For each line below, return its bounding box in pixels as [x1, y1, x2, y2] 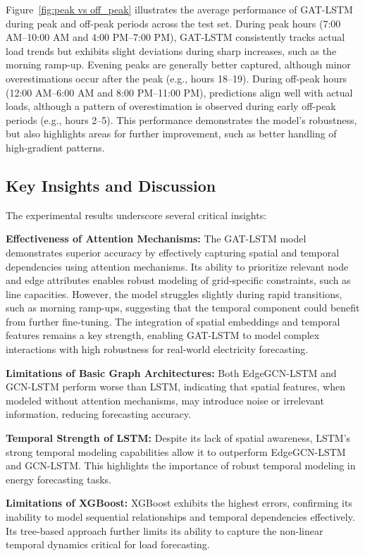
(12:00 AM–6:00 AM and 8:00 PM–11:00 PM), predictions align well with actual [6, 85, 353, 99]
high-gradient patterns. [6, 140, 105, 154]
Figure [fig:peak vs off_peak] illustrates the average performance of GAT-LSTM [6, 2, 353, 16]
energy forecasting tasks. [6, 471, 112, 486]
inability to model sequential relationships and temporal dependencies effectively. [6, 509, 355, 524]
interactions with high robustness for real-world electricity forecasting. [6, 342, 309, 357]
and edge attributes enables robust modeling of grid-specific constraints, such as [6, 273, 351, 288]
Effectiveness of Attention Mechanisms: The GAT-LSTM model [6, 231, 307, 246]
